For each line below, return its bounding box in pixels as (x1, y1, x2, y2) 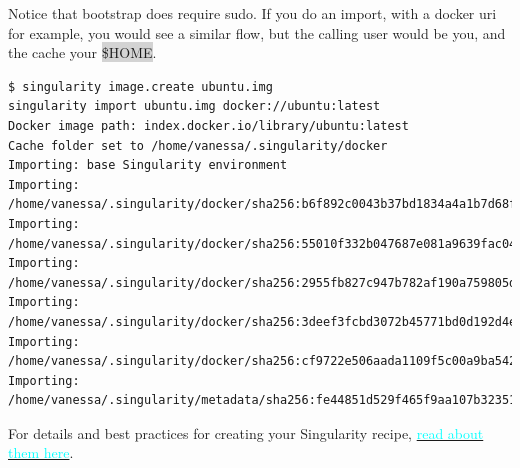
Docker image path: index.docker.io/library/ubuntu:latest (8, 118, 409, 133)
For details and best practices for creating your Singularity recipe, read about (8, 422, 484, 443)
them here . (8, 442, 74, 463)
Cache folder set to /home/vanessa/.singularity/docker (8, 138, 388, 153)
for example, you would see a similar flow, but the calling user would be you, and (8, 22, 506, 43)
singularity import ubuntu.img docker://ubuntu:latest (8, 99, 381, 114)
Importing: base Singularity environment (8, 158, 288, 173)
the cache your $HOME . (8, 42, 157, 63)
